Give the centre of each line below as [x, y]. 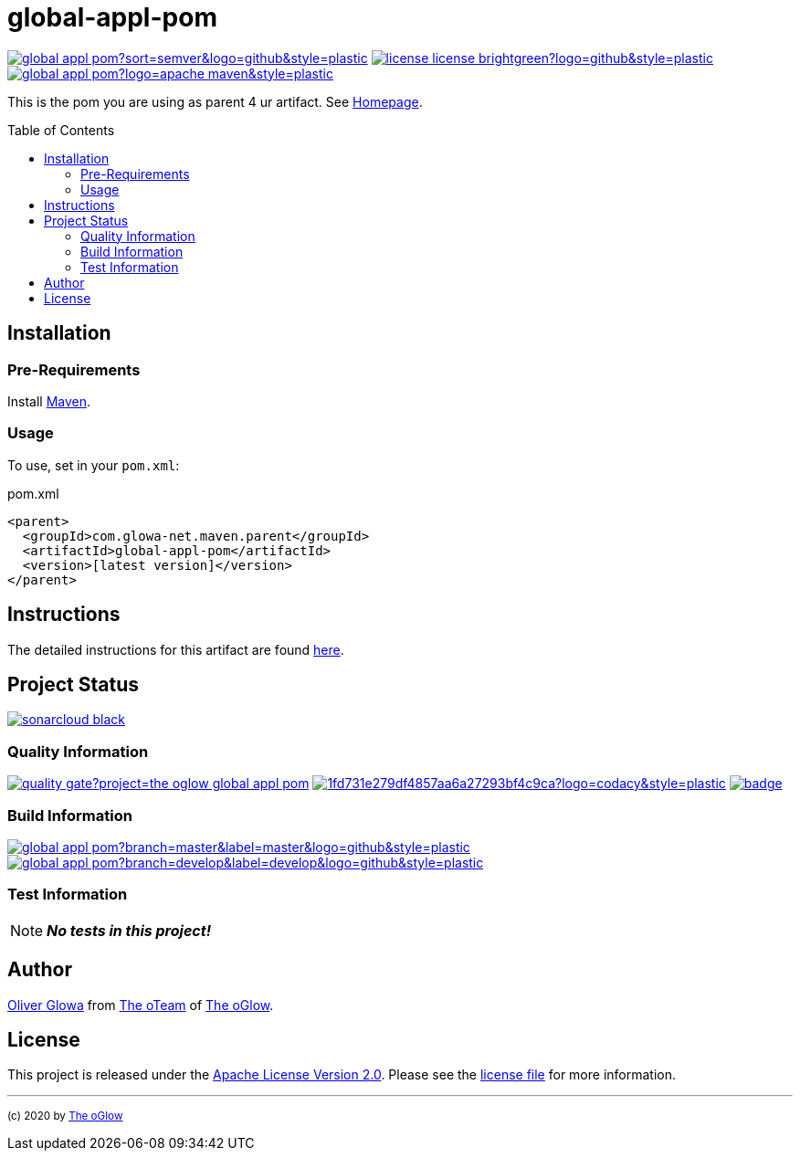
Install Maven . [49, 401]
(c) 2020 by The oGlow [65, 1116]
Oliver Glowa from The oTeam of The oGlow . [141, 1005]
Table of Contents [61, 130]
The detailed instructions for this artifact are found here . [176, 649]
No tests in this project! [129, 930]
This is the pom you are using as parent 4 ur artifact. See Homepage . [215, 101]
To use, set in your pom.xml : [94, 465]
